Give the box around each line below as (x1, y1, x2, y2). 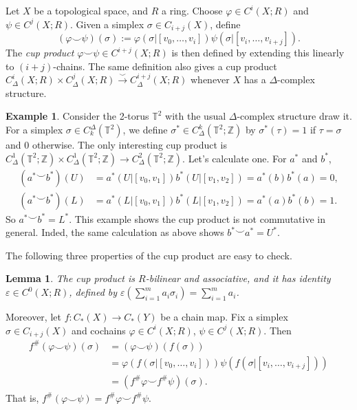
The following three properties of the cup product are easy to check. (6, 248, 292, 262)
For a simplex (6, 122, 63, 137)
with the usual (165, 109, 226, 123)
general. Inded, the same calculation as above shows (6, 225, 224, 239)
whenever (191, 72, 230, 87)
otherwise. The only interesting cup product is (32, 138, 227, 152)
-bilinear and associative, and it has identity (145, 271, 331, 285)
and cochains (72, 323, 126, 337)
